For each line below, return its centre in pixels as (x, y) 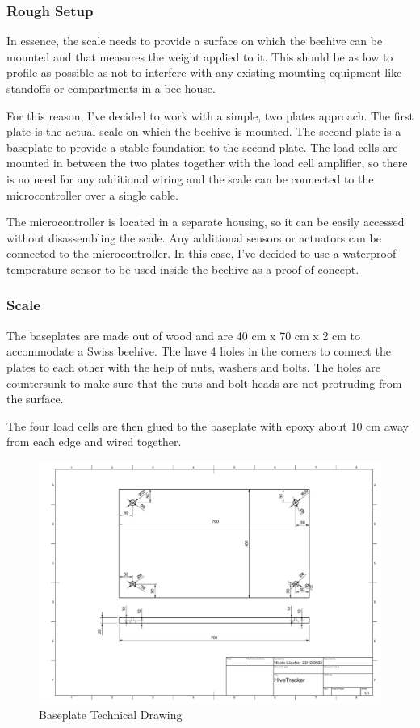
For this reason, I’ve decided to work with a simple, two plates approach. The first (210, 115)
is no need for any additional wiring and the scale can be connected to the (190, 178)
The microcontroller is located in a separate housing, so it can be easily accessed (206, 222)
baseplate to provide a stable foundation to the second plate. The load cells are (202, 147)
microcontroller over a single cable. (92, 194)
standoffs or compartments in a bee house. (111, 88)
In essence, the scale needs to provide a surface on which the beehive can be (195, 41)
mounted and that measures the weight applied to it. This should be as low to (200, 56)
